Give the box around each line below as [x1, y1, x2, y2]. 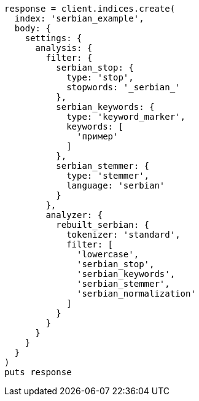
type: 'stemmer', [66, 171, 150, 181]
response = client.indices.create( [4, 4, 176, 14]
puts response [4, 367, 72, 377]
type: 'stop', [66, 72, 134, 82]
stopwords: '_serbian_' [66, 82, 181, 92]
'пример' [77, 131, 119, 141]
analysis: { [35, 43, 93, 53]
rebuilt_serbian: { [56, 220, 150, 230]
